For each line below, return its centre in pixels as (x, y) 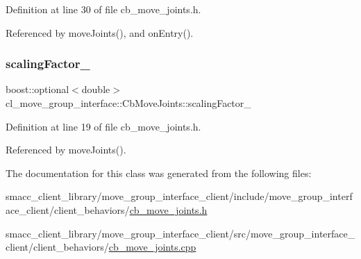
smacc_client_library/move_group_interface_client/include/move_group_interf (179, 196)
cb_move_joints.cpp (152, 247)
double (96, 89)
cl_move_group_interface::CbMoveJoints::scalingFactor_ (128, 103)
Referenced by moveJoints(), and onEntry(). (100, 32)
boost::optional (37, 89)
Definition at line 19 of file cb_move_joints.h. (103, 126)
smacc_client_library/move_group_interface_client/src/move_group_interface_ (180, 233)
